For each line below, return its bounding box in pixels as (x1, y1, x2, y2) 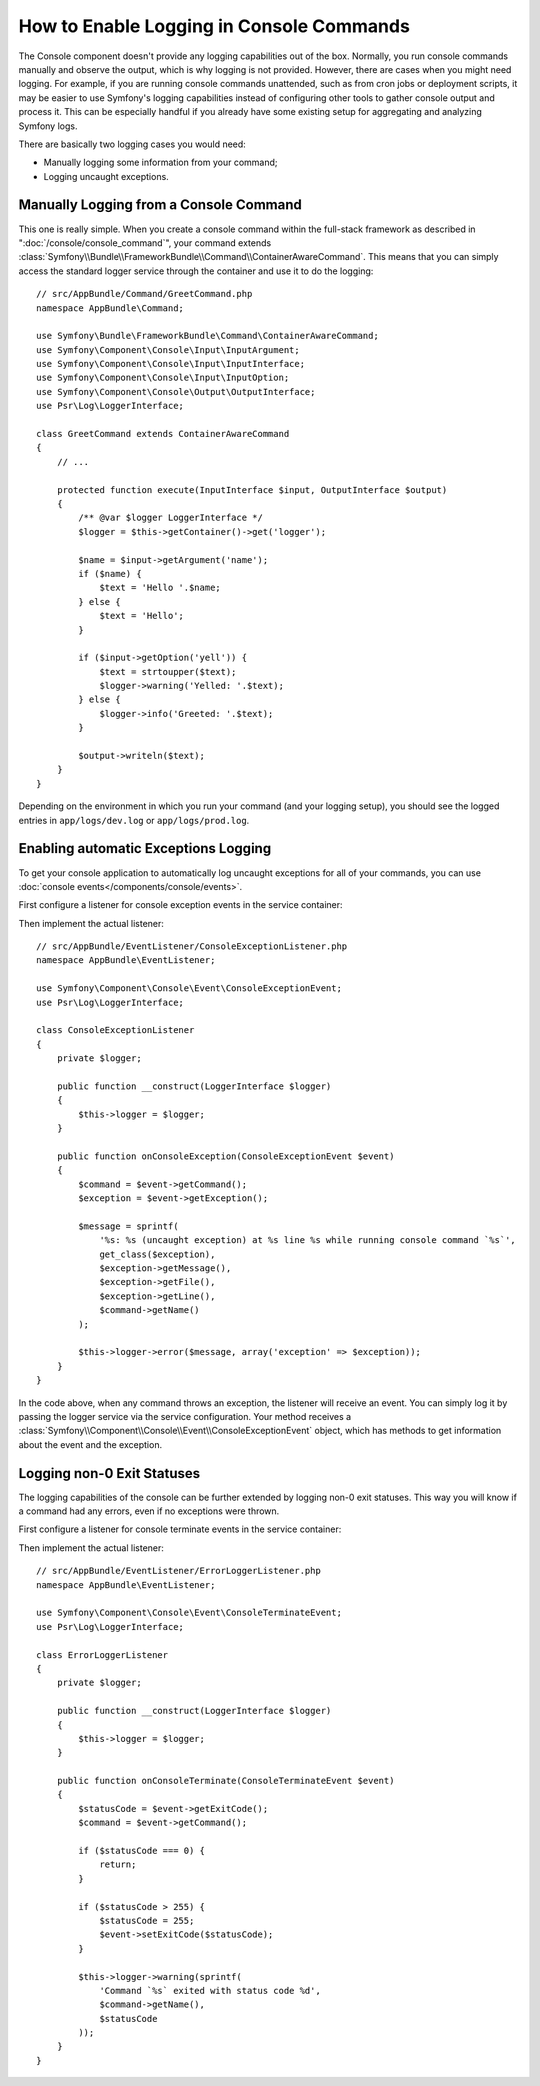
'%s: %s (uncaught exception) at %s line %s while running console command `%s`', (99, 1235, 517, 1246)
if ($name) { (78, 568, 142, 579)
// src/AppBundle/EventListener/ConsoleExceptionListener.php (36, 941, 348, 952)
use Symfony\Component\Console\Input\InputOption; (36, 372, 290, 384)
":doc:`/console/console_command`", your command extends (18, 236, 272, 249)
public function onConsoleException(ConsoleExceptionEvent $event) (56, 1150, 395, 1162)
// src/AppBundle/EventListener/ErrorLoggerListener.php (36, 1565, 322, 1577)
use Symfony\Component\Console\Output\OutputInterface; (36, 386, 316, 397)
